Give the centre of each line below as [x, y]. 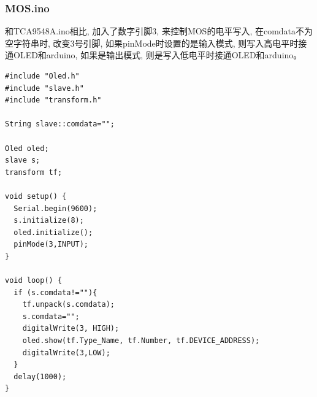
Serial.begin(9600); [55, 208]
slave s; [23, 160]
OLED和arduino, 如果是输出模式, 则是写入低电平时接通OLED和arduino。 [158, 55]
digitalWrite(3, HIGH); [71, 329]
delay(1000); [40, 376]
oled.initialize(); [53, 232]
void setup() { [36, 196]
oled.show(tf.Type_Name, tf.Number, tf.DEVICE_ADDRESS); [141, 341]
